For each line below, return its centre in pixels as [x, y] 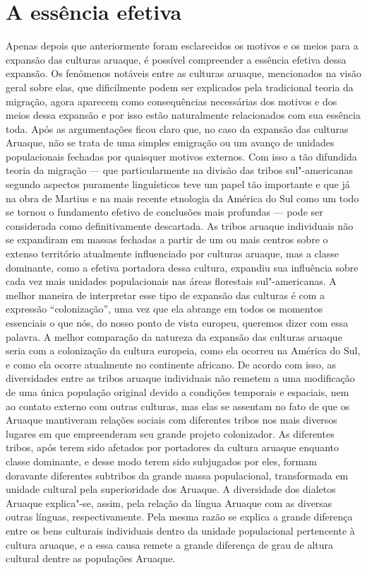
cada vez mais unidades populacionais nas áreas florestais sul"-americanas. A [171, 281]
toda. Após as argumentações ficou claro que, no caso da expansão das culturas [177, 128]
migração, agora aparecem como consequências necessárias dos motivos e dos [172, 101]
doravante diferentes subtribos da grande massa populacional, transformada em [177, 475]
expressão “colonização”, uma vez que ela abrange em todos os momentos [164, 309]
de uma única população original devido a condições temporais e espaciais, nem [178, 391]
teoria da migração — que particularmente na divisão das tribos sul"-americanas [179, 170]
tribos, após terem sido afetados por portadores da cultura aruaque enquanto [173, 447]
